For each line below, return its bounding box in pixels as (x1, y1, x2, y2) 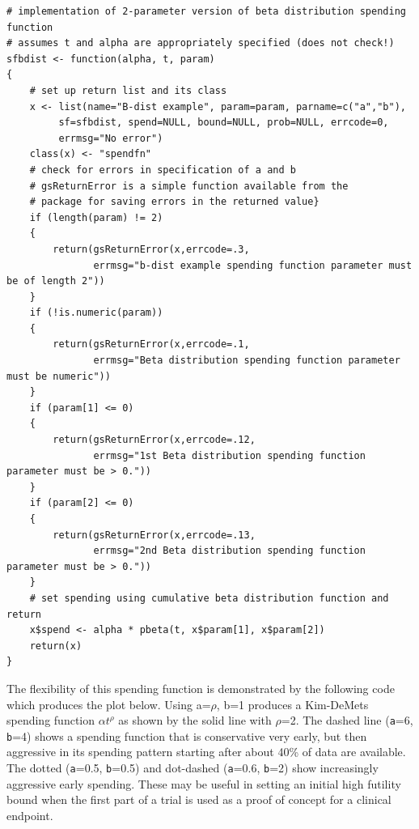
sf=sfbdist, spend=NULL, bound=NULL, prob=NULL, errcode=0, (58, 117, 389, 129)
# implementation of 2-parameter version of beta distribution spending (6, 6, 406, 17)
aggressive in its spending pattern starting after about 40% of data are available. (6, 743, 406, 760)
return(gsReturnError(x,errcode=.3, (53, 243, 250, 255)
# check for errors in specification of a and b (29, 164, 296, 176)
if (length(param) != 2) (29, 211, 163, 223)
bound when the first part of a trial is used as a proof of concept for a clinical (6, 791, 391, 808)
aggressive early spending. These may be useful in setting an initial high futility (6, 775, 401, 792)
